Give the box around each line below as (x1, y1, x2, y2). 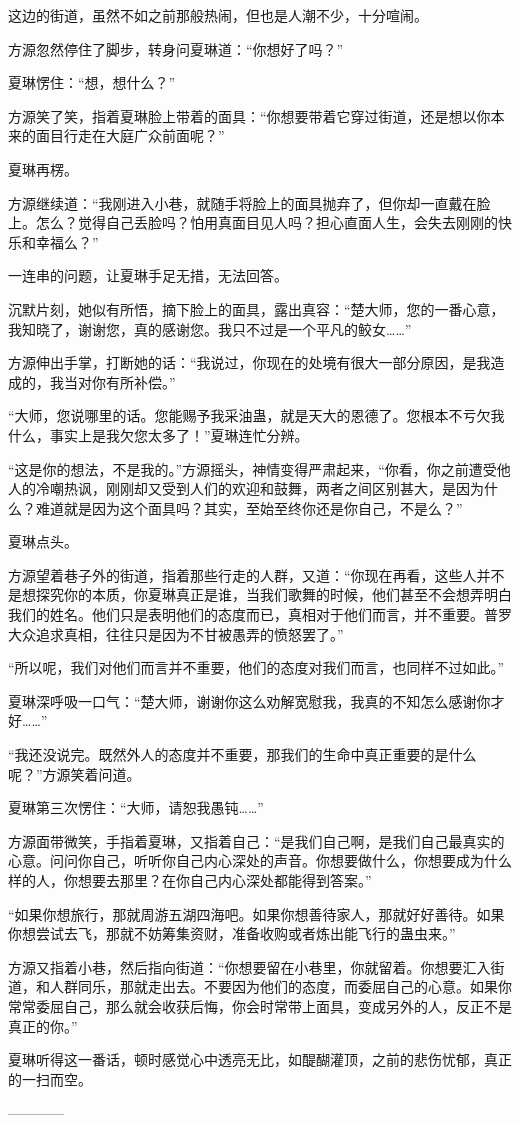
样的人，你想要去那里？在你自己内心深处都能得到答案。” (8, 870, 372, 890)
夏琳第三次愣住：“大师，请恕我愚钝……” (8, 797, 264, 818)
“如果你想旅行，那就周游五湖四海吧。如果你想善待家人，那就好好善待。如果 (8, 903, 505, 924)
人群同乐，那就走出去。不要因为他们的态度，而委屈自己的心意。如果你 (49, 976, 512, 997)
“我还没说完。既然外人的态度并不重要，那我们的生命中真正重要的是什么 (8, 744, 477, 765)
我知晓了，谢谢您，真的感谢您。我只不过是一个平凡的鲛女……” (8, 318, 412, 339)
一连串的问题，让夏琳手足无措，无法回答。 (8, 265, 288, 286)
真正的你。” (8, 1015, 78, 1036)
